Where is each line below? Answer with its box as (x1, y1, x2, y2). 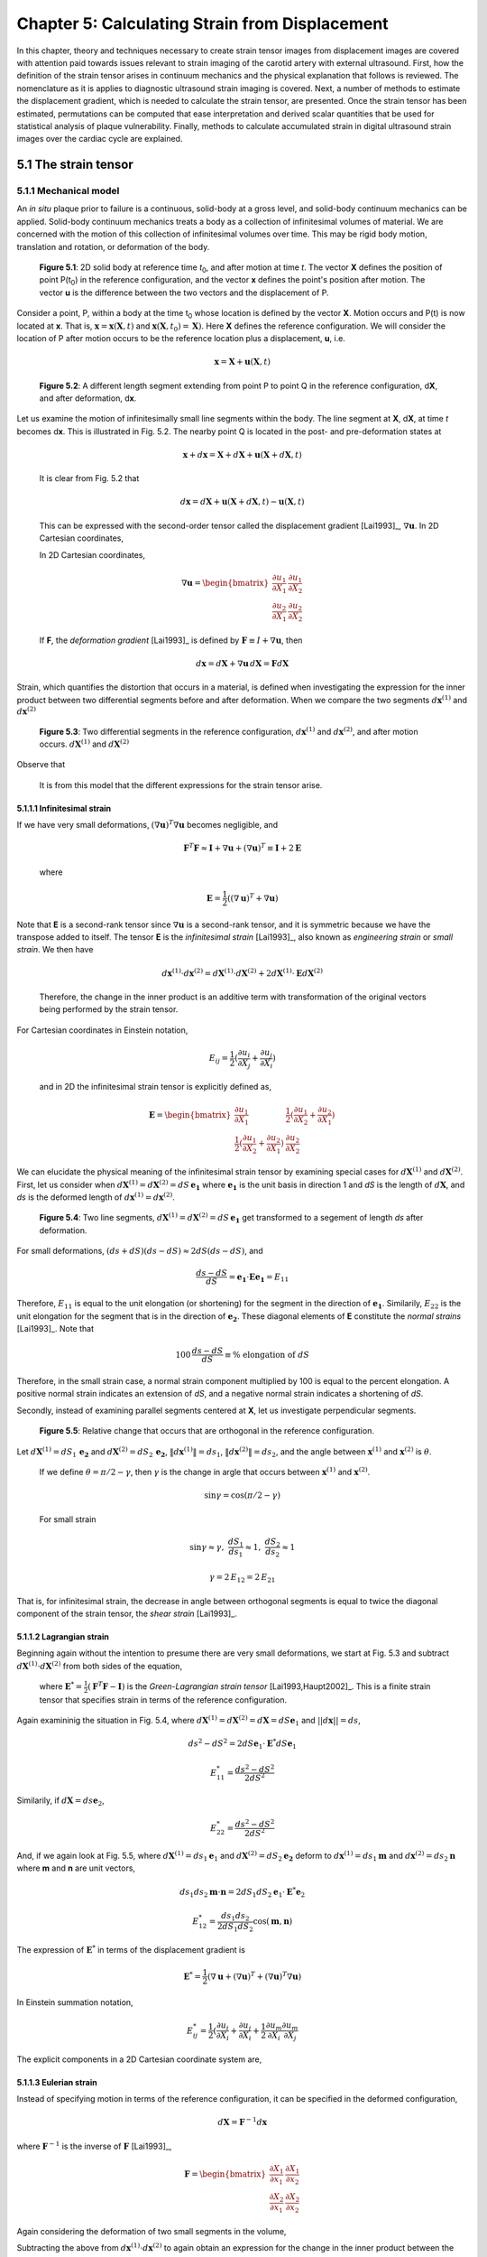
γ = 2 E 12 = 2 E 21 (208, 1572, 276, 1584)
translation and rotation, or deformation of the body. (16, 241, 210, 252)
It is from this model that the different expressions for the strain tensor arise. (39, 779, 323, 790)
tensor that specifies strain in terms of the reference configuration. (39, 1694, 288, 1705)
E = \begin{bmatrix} (149, 1110, 232, 1119)
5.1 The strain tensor (16, 157, 134, 172)
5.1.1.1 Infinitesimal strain (16, 803, 112, 813)
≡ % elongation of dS (224, 1350, 310, 1360)
